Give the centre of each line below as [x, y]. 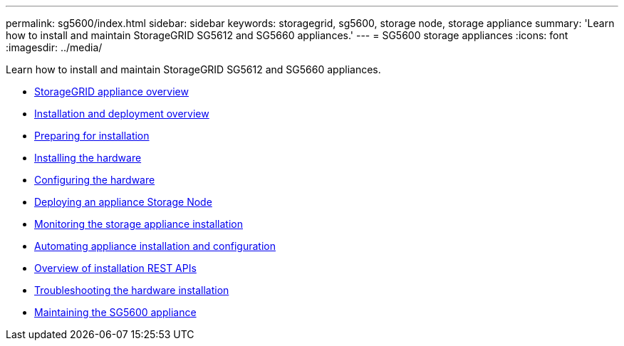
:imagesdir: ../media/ [54, 47]
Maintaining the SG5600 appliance [115, 312]
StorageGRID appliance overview [111, 91]
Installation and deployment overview [122, 114]
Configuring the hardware [95, 180]
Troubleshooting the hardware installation [132, 290]
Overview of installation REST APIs [115, 268]
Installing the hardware [88, 158]
